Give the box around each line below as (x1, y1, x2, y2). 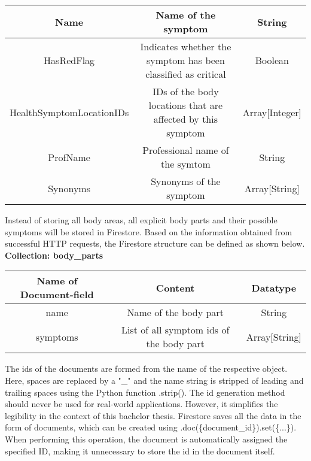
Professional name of (142, 143, 229, 157)
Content (155, 280, 195, 295)
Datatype (251, 280, 297, 295)
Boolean (255, 53, 289, 67)
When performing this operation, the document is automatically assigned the (5, 432, 288, 445)
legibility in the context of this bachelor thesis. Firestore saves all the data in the (5, 409, 301, 421)
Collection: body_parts (5, 248, 103, 261)
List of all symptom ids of (121, 323, 230, 337)
